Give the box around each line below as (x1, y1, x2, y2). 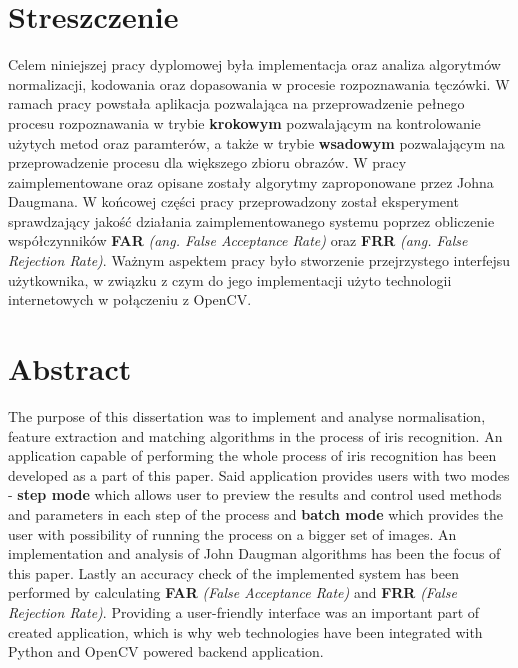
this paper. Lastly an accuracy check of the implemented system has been (8, 562, 459, 583)
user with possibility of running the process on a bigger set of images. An (8, 523, 457, 544)
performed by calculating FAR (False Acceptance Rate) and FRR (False (8, 582, 457, 603)
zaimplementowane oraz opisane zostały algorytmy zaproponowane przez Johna (8, 171, 494, 192)
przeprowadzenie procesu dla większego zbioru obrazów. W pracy (8, 152, 407, 173)
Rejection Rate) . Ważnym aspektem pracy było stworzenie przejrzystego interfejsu (8, 250, 511, 271)
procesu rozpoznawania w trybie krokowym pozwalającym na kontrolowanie (8, 112, 481, 133)
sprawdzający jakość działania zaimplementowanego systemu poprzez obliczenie (8, 210, 495, 231)
